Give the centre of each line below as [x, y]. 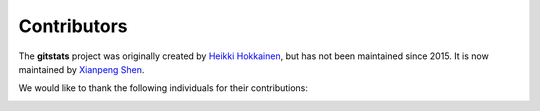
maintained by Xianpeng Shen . [81, 69]
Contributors [73, 26]
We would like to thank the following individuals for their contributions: [163, 88]
